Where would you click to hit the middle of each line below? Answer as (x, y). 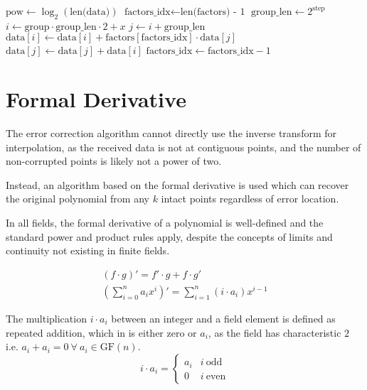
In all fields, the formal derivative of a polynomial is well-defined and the (165, 223)
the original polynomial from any (78, 199)
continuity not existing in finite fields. (88, 250)
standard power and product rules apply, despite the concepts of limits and (169, 236)
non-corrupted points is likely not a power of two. (114, 161)
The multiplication (46, 318)
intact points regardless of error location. (250, 199)
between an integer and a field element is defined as (223, 318)
